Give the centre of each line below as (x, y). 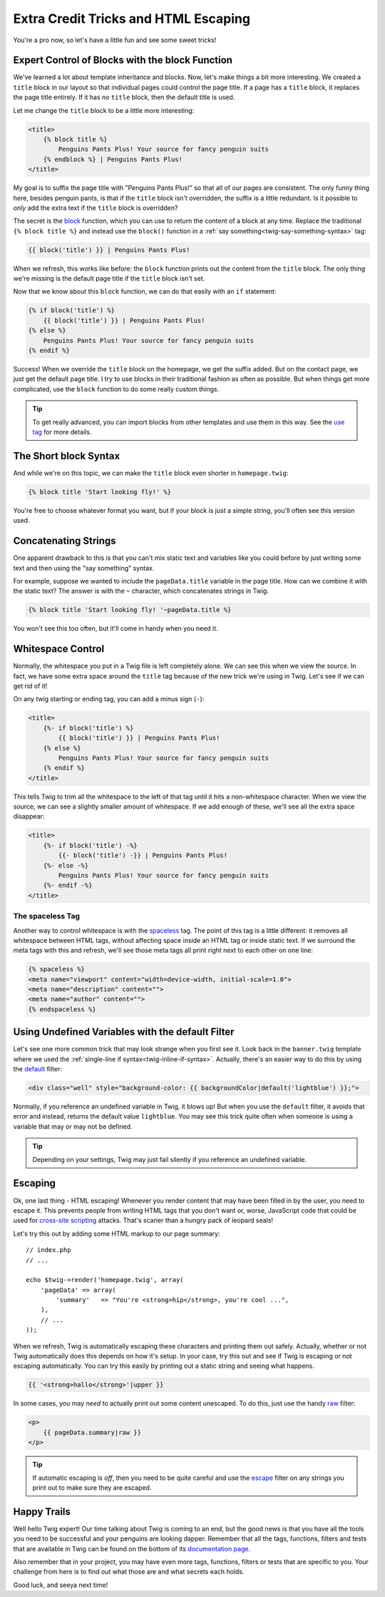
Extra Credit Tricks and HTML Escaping (132, 19)
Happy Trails (42, 1512)
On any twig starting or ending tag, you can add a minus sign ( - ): (109, 699)
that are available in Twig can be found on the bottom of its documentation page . (132, 1548)
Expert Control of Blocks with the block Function (123, 60)
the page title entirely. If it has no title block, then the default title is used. (124, 97)
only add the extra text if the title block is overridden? (96, 208)
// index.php (48, 1250)
